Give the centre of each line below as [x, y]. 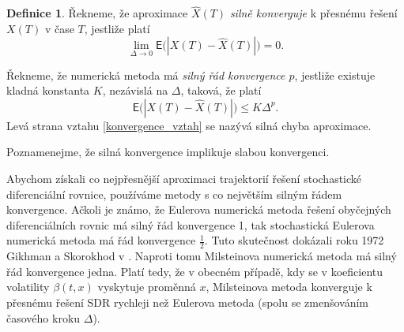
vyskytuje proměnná [147, 287]
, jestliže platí [117, 28]
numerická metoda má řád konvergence [101, 240]
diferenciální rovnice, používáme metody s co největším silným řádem [174, 194]
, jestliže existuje [335, 75]
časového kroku [43, 317]
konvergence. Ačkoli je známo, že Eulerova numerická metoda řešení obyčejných [199, 209]
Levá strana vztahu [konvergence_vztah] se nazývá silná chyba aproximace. [189, 125]
